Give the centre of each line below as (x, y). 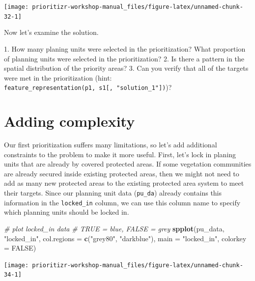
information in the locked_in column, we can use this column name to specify (122, 202)
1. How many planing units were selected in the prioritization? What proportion (125, 48)
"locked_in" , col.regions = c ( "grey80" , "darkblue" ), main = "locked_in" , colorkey (125, 238)
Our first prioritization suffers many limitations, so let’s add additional (111, 145)
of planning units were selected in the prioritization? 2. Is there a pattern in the (124, 58)
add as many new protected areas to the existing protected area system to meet (124, 183)
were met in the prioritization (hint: (58, 77)
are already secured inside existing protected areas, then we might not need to (122, 173)
